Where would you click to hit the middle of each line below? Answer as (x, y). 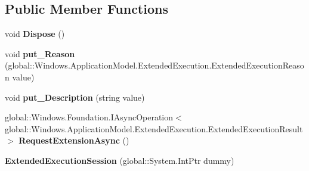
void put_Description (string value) (75, 97)
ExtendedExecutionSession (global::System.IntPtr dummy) (120, 160)
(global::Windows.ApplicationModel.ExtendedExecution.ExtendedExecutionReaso (154, 65)
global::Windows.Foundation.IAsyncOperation (89, 117)
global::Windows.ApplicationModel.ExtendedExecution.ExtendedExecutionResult (154, 128)
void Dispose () (35, 34)
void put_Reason (40, 53)
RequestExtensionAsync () (74, 140)
